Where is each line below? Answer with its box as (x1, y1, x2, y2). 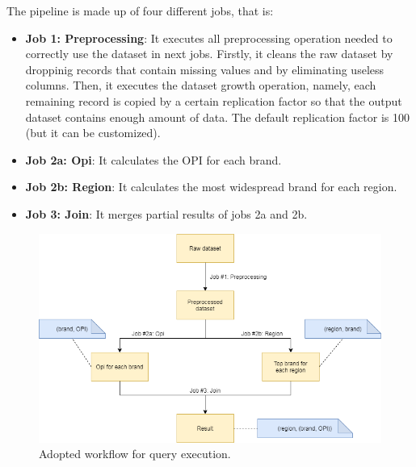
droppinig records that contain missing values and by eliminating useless (25, 60, 384, 77)
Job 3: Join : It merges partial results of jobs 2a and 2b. (25, 205, 308, 222)
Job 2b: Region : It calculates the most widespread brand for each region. (25, 178, 397, 195)
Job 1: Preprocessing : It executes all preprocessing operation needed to (25, 29, 393, 46)
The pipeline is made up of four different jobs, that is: (6, 2, 274, 19)
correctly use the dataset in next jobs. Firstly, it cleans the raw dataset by (25, 45, 393, 62)
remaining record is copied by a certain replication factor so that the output (25, 92, 402, 109)
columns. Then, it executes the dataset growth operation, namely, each (25, 77, 376, 94)
